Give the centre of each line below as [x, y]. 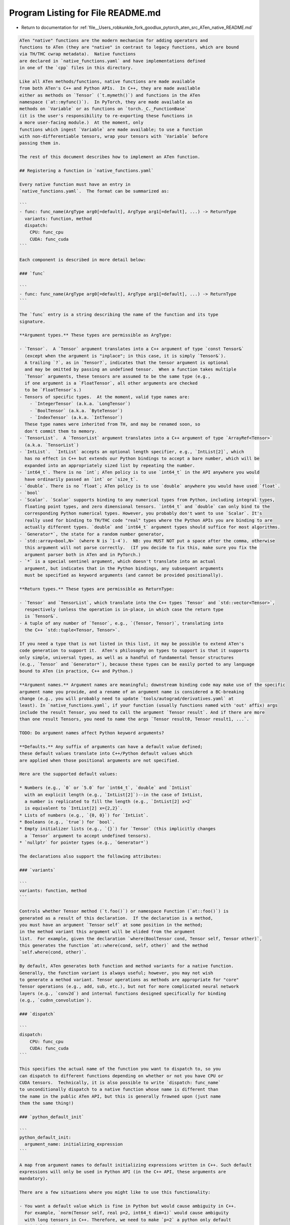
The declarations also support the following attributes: [90, 857]
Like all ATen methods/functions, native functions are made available [107, 81]
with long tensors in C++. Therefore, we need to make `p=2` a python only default [128, 1220]
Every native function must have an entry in [75, 184]
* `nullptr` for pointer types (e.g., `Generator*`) [84, 843]
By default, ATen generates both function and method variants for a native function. [127, 966]
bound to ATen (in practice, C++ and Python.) [76, 671]
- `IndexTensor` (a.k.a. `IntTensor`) [76, 417]
